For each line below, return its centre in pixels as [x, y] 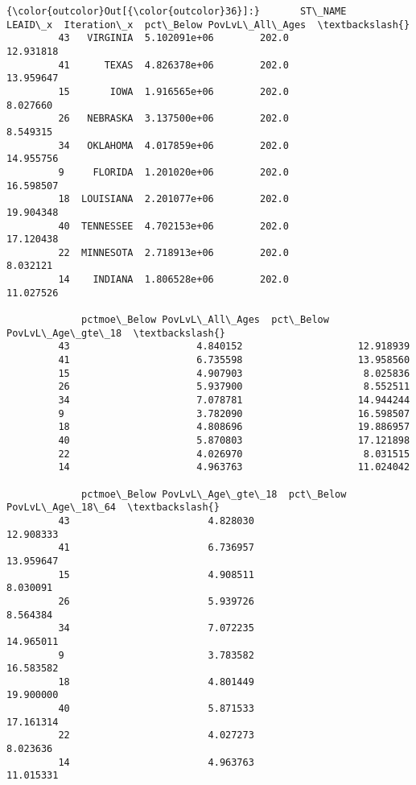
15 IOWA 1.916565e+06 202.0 [173, 91]
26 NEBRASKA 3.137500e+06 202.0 [173, 119]
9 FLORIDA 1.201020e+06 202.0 [173, 172]
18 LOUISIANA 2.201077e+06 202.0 [173, 199]
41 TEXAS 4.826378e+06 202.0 [173, 65]
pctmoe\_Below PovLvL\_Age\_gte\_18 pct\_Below [214, 494]
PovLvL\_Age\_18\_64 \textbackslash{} [113, 508]
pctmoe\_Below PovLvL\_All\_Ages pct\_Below [205, 320]
